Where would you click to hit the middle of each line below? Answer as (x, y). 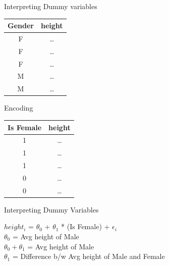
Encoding (19, 108)
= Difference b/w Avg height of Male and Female (89, 256)
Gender (21, 25)
